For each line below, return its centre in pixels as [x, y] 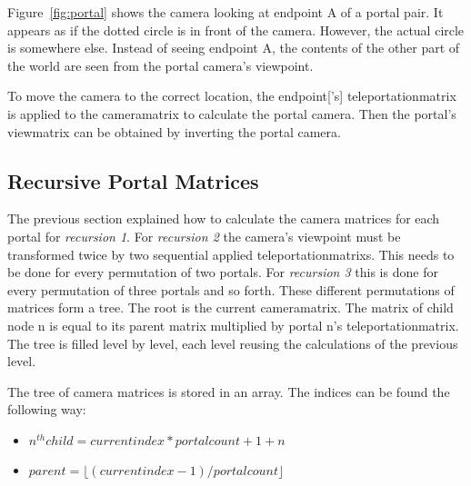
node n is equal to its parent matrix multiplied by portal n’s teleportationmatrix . [233, 325]
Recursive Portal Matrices [133, 180]
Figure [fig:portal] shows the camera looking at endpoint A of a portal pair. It [225, 12]
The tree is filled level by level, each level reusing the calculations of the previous [233, 343]
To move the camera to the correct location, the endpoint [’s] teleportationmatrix [232, 96]
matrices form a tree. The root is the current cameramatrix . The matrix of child [230, 307]
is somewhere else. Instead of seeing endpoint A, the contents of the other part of [234, 48]
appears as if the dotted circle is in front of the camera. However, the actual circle [236, 30]
